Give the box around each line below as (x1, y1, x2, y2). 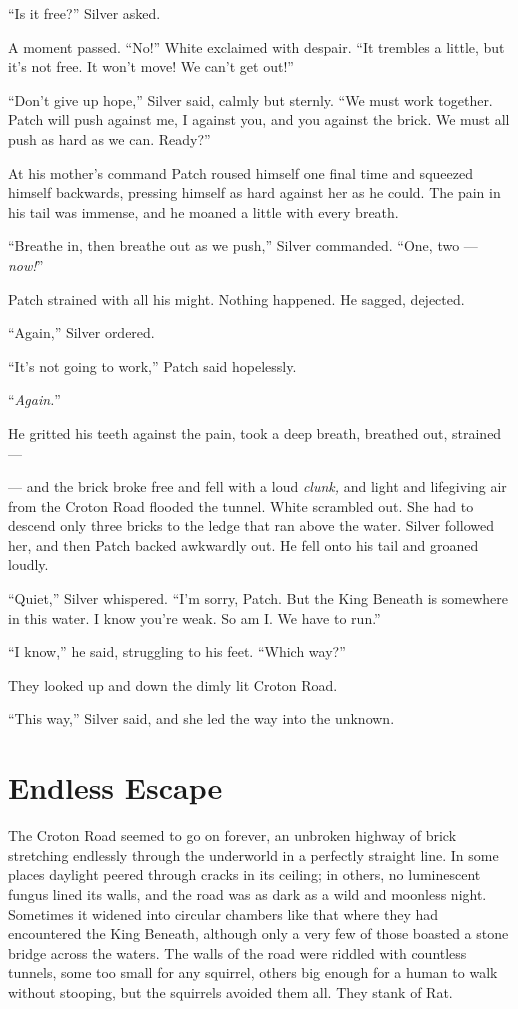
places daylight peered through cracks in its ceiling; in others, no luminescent (8, 864, 481, 885)
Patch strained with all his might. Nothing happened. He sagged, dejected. (8, 288, 465, 309)
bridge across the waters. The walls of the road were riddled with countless (8, 942, 467, 963)
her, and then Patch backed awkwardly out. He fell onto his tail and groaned (8, 534, 479, 555)
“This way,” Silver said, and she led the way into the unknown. (8, 708, 395, 729)
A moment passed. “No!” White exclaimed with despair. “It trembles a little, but (8, 36, 505, 57)
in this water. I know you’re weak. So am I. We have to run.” (8, 607, 381, 628)
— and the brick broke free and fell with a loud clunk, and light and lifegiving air (8, 476, 507, 497)
